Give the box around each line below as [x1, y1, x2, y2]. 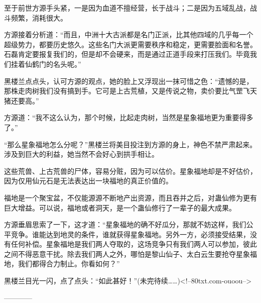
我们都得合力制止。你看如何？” [18, 258, 120, 269]
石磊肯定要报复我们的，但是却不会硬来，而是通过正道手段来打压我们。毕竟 [4, 49, 250, 59]
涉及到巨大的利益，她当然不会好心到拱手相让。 [4, 149, 159, 159]
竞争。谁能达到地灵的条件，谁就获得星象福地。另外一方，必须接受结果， [11, 229, 250, 239]
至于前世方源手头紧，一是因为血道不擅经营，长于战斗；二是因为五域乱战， [4, 3, 250, 13]
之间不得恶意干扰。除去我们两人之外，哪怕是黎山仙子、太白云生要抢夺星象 [4, 248, 250, 259]
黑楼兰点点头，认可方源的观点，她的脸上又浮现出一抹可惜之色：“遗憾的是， [4, 75, 253, 86]
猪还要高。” [4, 95, 39, 106]
